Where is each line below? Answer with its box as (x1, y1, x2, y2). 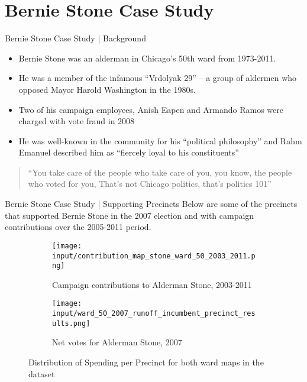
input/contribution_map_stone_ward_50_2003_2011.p (52, 251, 256, 260)
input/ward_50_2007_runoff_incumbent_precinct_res (52, 309, 256, 318)
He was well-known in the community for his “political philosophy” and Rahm (18, 134, 302, 147)
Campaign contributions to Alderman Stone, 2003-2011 (52, 278, 252, 290)
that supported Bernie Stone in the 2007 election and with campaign (5, 209, 254, 221)
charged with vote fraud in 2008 (18, 115, 135, 127)
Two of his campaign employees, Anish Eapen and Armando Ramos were (18, 103, 283, 115)
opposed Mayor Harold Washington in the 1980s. (18, 83, 196, 95)
